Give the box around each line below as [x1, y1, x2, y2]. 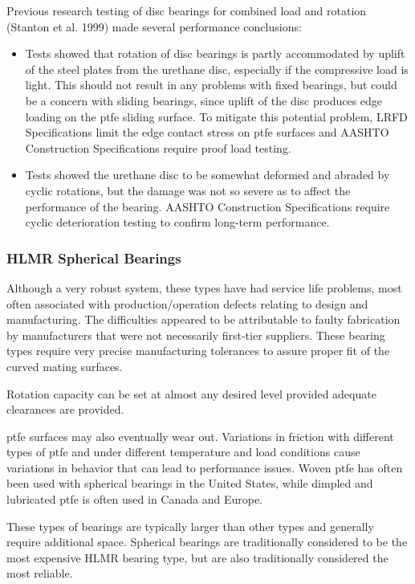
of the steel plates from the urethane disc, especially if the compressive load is [25, 60, 409, 77]
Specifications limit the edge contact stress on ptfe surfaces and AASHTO [25, 124, 389, 141]
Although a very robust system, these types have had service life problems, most [6, 279, 402, 296]
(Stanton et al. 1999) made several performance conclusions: [6, 18, 302, 35]
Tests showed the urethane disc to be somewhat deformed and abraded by [25, 166, 390, 183]
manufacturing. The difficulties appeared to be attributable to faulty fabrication [6, 311, 401, 328]
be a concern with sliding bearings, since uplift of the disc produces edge [25, 92, 383, 108]
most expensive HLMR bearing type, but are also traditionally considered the [6, 549, 389, 566]
